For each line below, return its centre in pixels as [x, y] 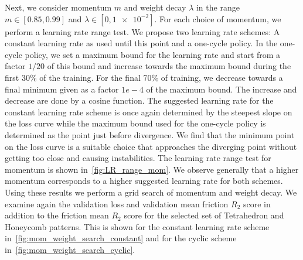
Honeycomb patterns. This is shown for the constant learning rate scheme [137, 226]
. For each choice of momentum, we [218, 18]
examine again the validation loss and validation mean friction [117, 203]
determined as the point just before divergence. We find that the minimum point [150, 134]
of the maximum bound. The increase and [222, 89]
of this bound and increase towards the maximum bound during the [169, 66]
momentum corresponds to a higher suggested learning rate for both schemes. [144, 181]
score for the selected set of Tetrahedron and [204, 215]
